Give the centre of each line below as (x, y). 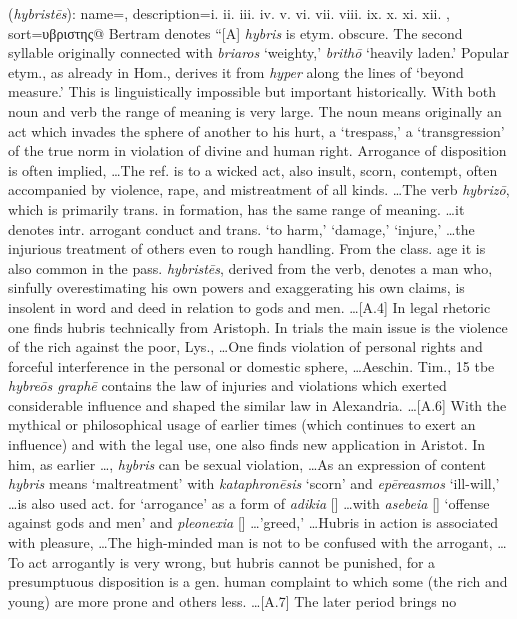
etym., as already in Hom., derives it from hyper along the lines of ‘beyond (236, 71)
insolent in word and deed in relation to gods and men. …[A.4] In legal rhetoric (249, 306)
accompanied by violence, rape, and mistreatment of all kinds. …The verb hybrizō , (259, 189)
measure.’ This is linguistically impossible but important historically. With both (252, 91)
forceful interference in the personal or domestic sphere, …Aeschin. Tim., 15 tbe (251, 365)
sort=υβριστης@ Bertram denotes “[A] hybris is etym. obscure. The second (235, 32)
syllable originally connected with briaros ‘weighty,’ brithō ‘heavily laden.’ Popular (259, 52)
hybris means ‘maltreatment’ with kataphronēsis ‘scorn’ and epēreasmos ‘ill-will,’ (254, 483)
